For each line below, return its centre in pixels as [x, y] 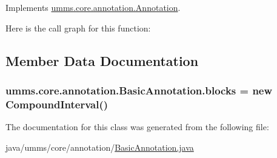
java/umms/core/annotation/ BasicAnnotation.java [100, 147]
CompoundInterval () [57, 104]
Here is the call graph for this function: [78, 28]
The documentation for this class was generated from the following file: [137, 127]
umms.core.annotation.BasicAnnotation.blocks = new [139, 90]
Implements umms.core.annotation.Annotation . [93, 7]
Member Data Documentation [102, 60]
